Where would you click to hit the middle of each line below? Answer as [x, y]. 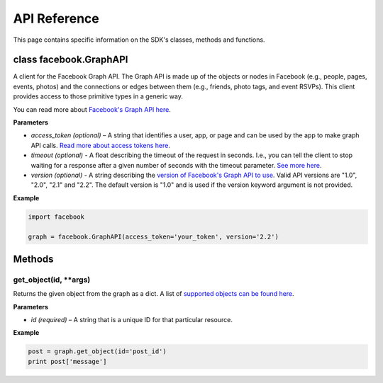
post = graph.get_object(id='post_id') [97, 351]
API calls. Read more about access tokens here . [100, 145]
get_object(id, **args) [52, 280]
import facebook [56, 217]
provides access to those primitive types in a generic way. [98, 96]
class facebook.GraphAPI [71, 60]
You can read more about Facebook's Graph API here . [92, 109]
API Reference [56, 18]
